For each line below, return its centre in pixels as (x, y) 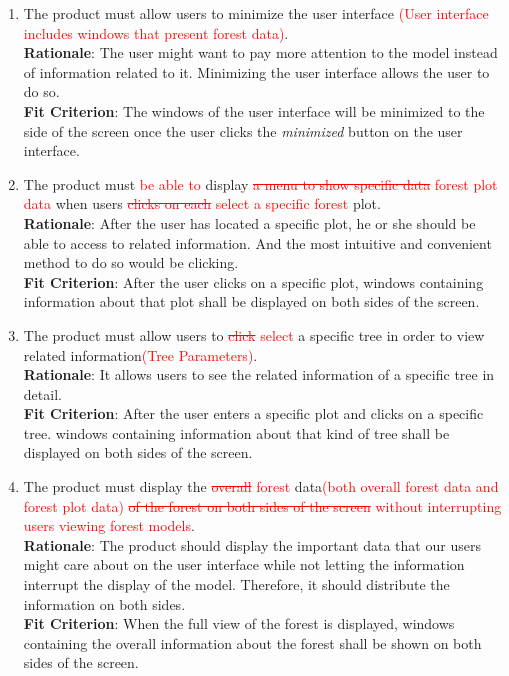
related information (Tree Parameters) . (140, 354)
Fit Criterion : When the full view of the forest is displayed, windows (239, 623)
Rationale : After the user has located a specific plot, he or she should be (249, 222)
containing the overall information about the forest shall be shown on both (252, 642)
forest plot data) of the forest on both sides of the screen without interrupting (262, 505)
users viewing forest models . (109, 525)
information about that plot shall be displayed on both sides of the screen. (251, 301)
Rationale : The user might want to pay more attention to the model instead (260, 52)
